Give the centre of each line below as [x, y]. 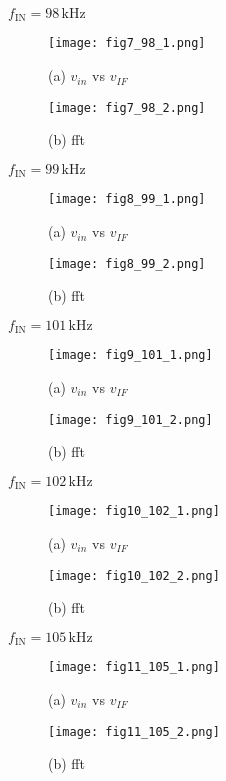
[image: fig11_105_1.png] [134, 667]
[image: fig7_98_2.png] [127, 107]
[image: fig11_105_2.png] [134, 731]
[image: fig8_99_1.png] [127, 199]
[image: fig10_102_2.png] [134, 575]
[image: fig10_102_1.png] [134, 511]
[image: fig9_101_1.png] [130, 355]
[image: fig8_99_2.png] [127, 263]
